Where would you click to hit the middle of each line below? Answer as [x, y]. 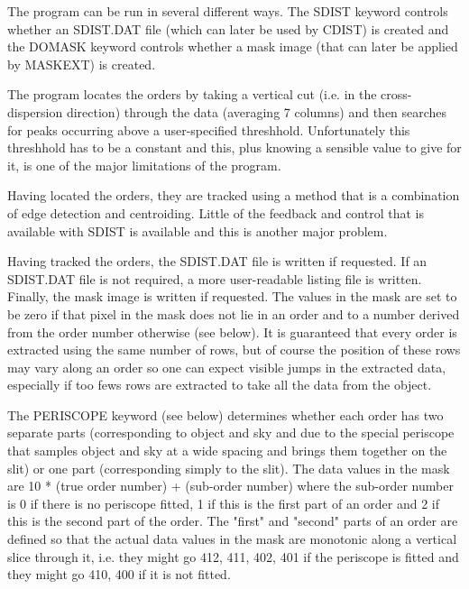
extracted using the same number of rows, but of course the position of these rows [234, 350]
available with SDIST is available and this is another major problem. [198, 230]
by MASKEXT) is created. [82, 64]
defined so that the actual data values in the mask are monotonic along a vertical [232, 539]
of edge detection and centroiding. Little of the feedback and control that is [216, 212]
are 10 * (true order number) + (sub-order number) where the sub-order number [230, 486]
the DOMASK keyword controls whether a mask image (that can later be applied [233, 46]
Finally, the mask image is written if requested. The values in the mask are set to [232, 296]
